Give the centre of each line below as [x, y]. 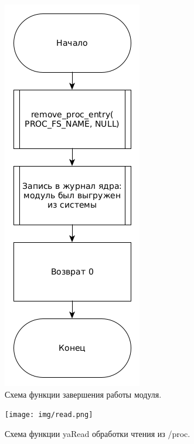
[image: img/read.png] [49, 415]
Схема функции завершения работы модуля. [83, 394]
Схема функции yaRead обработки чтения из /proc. [98, 433]
